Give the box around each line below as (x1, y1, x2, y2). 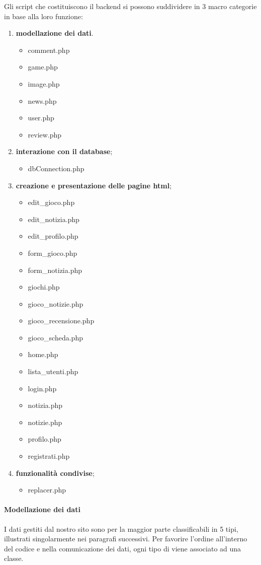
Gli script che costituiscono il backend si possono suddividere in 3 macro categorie (4, 1, 257, 11)
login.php (28, 383, 57, 393)
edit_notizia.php (28, 214, 79, 224)
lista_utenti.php (28, 366, 78, 377)
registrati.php (28, 451, 70, 461)
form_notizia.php (28, 264, 82, 275)
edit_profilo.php (28, 231, 78, 241)
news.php (28, 95, 57, 106)
